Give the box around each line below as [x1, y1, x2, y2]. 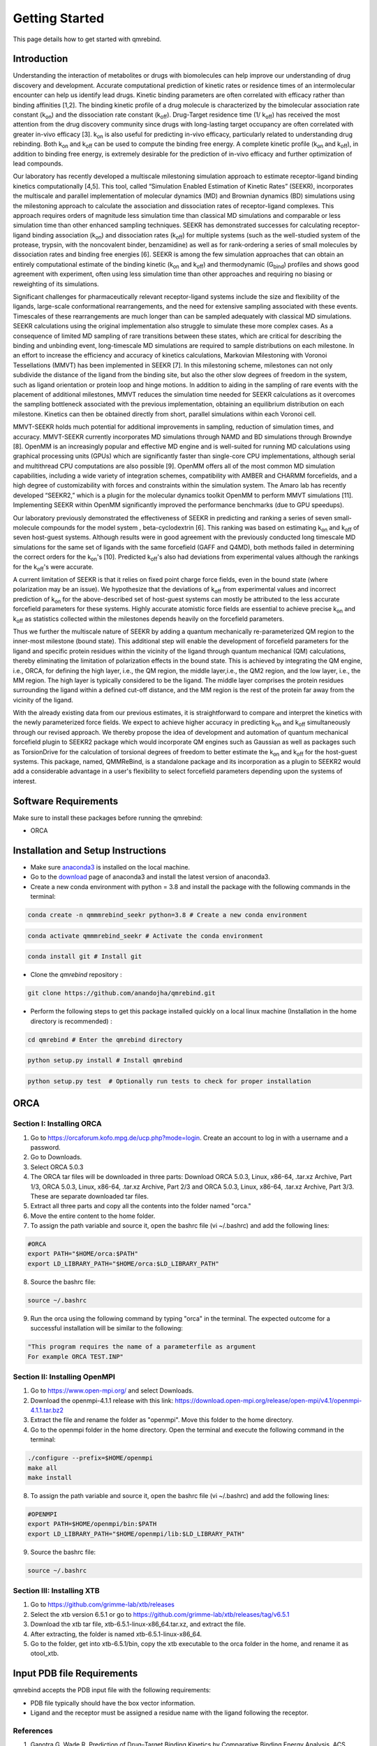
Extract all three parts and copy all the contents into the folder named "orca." [30, 1202, 251, 1210]
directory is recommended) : [30, 1017, 112, 1025]
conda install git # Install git [27, 953, 142, 960]
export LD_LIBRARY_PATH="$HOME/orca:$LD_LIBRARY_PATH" [27, 1259, 219, 1268]
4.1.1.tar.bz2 [30, 1406, 64, 1414]
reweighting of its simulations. [13, 279, 99, 288]
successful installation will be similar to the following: [30, 1324, 183, 1333]
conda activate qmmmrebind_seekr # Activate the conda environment [27, 932, 264, 939]
